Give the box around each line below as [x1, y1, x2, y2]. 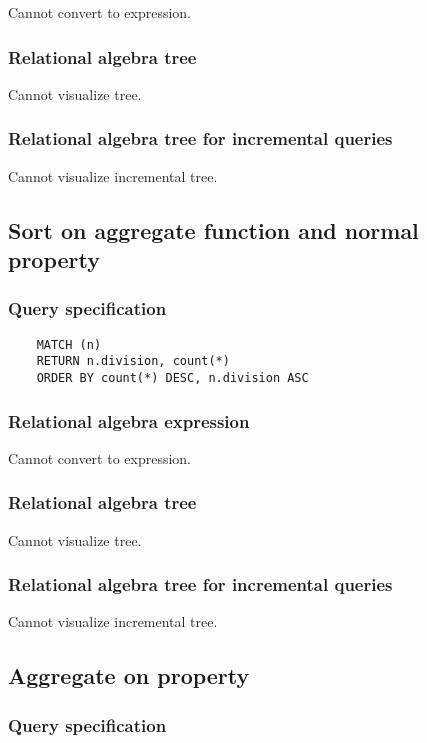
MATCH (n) [36, 337, 102, 352]
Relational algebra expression [8, 408, 250, 433]
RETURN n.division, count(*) [36, 354, 230, 369]
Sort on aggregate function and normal [8, 214, 419, 245]
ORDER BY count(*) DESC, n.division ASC [36, 370, 309, 385]
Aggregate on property [8, 660, 250, 691]
